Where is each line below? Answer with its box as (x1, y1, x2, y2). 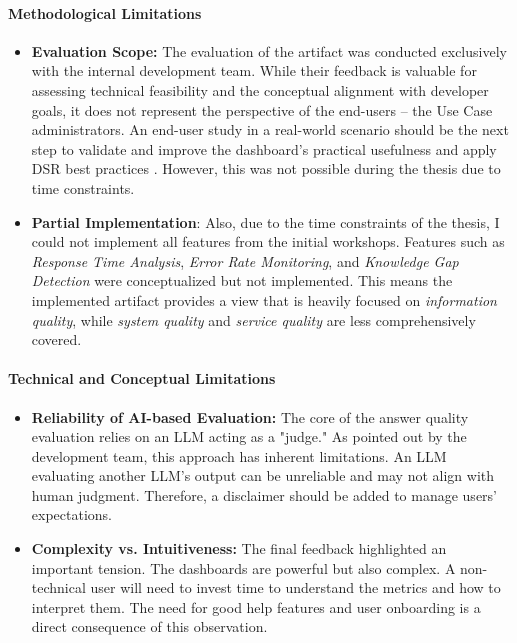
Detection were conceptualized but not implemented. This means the (31, 270, 453, 291)
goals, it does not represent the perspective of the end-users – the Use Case (31, 99, 493, 120)
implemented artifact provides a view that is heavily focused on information (31, 289, 497, 310)
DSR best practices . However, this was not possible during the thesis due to (31, 158, 501, 179)
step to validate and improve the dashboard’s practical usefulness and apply (31, 138, 497, 159)
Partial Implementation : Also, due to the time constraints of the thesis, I (31, 211, 500, 232)
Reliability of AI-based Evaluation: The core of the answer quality (31, 406, 469, 427)
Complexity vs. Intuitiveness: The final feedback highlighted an (31, 538, 447, 559)
